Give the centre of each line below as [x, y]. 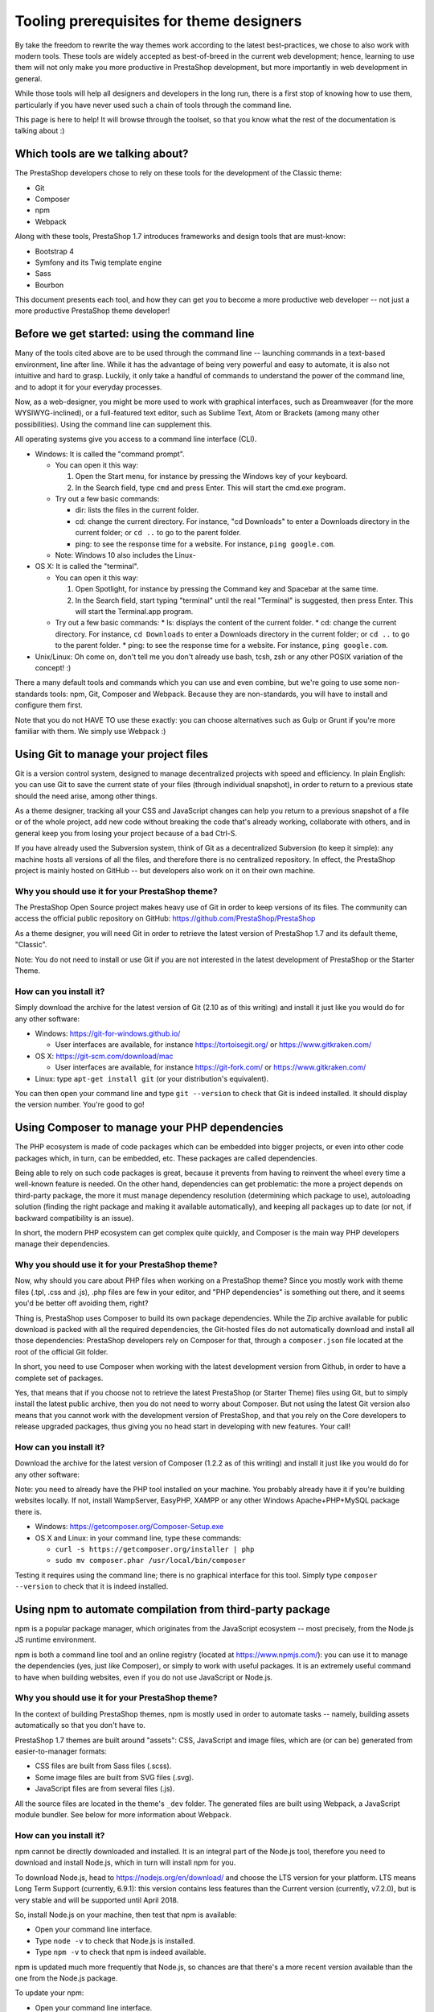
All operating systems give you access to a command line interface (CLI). [136, 439]
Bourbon [49, 285]
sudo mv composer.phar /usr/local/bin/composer [151, 1561]
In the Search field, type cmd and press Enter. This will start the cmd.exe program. [211, 488]
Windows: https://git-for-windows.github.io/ [108, 1033]
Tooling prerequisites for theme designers [158, 21]
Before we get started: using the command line [135, 334]
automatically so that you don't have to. [80, 1725]
